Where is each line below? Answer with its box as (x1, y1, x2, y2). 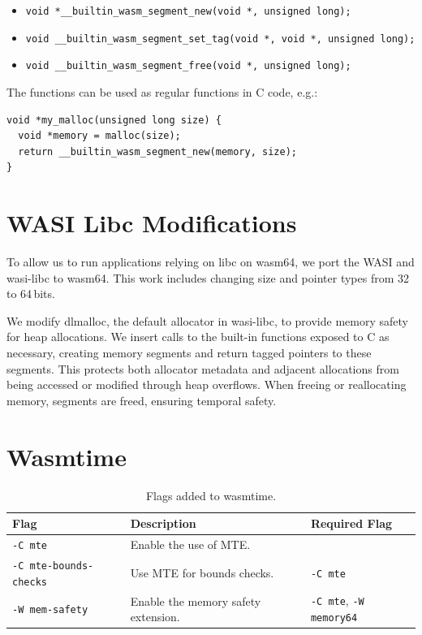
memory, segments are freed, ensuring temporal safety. (6, 391, 277, 408)
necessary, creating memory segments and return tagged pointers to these (6, 344, 372, 361)
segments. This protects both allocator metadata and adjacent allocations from (6, 360, 399, 377)
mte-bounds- (29, 559, 94, 572)
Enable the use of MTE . (130, 536, 251, 552)
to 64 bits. (6, 285, 55, 302)
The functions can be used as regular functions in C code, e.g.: (6, 83, 318, 100)
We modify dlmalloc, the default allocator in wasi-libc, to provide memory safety (6, 312, 408, 329)
